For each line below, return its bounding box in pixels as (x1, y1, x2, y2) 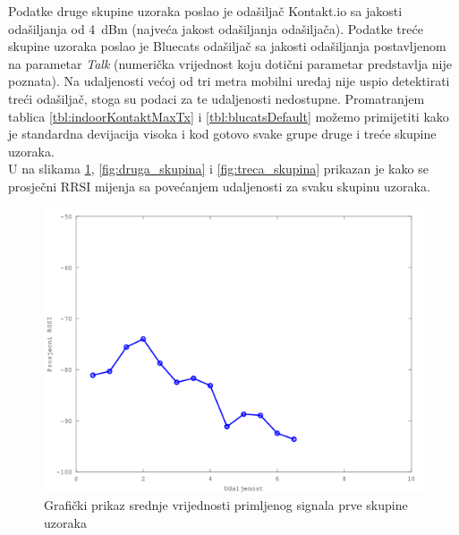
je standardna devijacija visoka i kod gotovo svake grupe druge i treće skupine (8, 124, 437, 143)
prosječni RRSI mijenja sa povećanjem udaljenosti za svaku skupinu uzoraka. (8, 176, 430, 195)
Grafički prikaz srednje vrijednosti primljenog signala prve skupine (44, 496, 408, 514)
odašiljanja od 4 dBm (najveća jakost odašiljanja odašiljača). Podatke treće (8, 19, 423, 38)
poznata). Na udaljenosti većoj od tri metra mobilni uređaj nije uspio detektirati (8, 72, 450, 90)
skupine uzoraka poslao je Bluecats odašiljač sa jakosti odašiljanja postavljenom (8, 37, 446, 55)
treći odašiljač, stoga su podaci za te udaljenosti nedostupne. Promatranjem (8, 89, 425, 107)
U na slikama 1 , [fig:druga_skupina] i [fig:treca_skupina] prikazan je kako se (8, 159, 429, 178)
